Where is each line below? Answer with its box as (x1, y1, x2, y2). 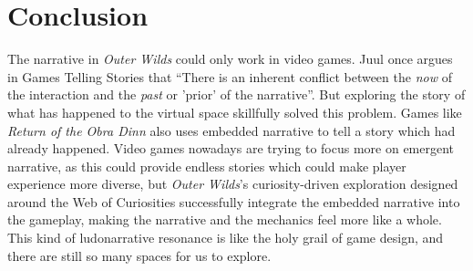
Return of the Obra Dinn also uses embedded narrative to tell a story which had (7, 120, 456, 140)
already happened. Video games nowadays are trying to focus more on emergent (7, 139, 455, 158)
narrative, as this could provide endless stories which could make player (7, 156, 406, 175)
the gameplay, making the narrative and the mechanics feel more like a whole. (7, 210, 442, 229)
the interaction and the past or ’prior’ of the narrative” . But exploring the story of (7, 85, 466, 104)
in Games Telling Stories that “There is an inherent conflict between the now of (7, 67, 452, 86)
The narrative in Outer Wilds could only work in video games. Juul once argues (7, 49, 453, 68)
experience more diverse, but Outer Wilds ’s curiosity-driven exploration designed (7, 174, 458, 193)
